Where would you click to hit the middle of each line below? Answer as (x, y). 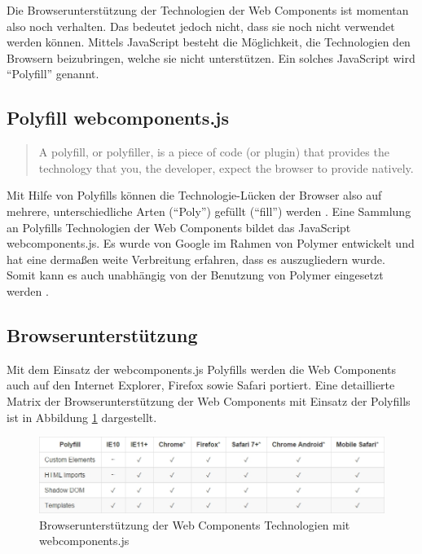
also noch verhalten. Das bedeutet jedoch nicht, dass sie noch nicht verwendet (201, 26)
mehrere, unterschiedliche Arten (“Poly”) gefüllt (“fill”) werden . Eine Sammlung (209, 211)
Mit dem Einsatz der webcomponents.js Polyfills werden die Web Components (202, 369)
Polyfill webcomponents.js (118, 118)
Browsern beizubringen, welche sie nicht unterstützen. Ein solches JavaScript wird (211, 57)
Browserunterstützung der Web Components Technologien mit (195, 524)
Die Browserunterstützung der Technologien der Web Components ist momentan (208, 10)
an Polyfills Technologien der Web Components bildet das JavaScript (179, 227)
